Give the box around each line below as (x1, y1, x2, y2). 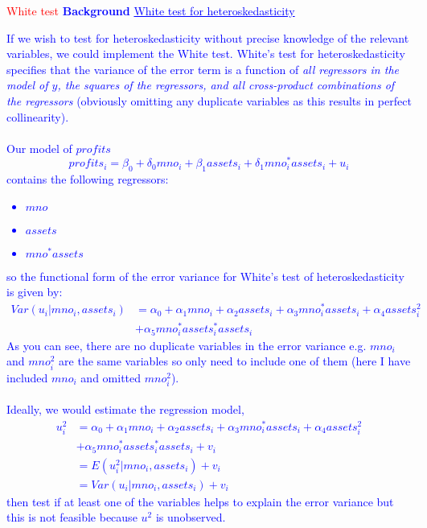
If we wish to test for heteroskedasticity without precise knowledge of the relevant (6, 29, 409, 46)
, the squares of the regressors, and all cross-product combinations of (57, 76, 395, 93)
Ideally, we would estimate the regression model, (6, 401, 244, 418)
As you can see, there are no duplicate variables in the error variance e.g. (6, 336, 367, 353)
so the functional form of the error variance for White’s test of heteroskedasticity (6, 267, 404, 284)
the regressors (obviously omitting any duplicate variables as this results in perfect (6, 92, 412, 109)
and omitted (80, 369, 142, 386)
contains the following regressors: (6, 171, 169, 188)
